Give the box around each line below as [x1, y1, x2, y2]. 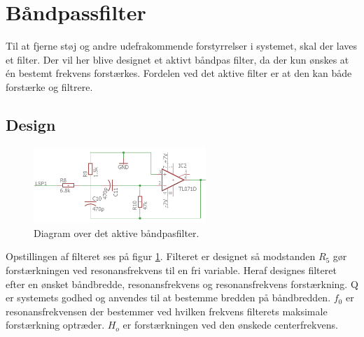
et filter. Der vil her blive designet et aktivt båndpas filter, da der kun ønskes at [6, 52, 349, 66]
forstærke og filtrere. [6, 79, 93, 94]
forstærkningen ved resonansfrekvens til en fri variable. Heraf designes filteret [6, 263, 337, 278]
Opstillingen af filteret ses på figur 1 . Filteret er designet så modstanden [6, 249, 316, 264]
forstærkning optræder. [6, 317, 105, 332]
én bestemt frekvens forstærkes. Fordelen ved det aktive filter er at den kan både [6, 66, 352, 80]
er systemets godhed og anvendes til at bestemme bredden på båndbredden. [6, 290, 331, 305]
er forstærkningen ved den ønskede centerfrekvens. [122, 317, 338, 332]
